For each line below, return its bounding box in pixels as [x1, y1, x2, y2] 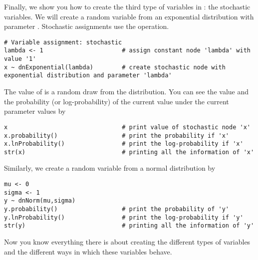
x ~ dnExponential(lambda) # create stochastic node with [4, 63, 226, 71]
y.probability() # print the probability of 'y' [4, 206, 230, 213]
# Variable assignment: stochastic [4, 38, 122, 46]
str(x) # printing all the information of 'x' [4, 148, 255, 156]
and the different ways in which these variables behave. [4, 246, 172, 257]
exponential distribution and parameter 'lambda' [4, 72, 172, 79]
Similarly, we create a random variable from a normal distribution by [4, 163, 216, 173]
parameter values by [4, 106, 66, 116]
